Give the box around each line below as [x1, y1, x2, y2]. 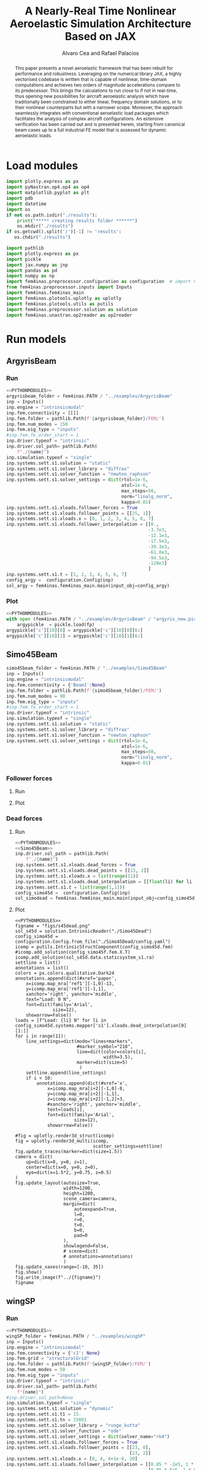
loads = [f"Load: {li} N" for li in [14, 1017, 106, 1023]
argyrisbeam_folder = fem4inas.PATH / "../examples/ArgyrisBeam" [6, 393, 172, 399]
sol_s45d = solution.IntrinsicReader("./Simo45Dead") [14, 928, 152, 935]
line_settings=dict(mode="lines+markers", [26, 1038, 133, 1044]
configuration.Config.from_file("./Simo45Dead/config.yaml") [14, 939, 171, 945]
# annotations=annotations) [63, 1254, 133, 1260]
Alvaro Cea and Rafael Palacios [62, 49, 139, 56]
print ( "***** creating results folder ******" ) [17, 218, 138, 224]
